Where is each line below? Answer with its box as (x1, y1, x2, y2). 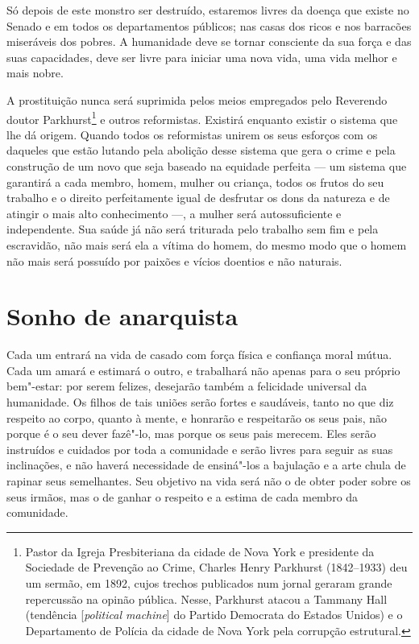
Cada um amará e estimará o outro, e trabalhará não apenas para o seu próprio (6, 361, 400, 378)
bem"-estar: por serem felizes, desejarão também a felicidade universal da (6, 378, 367, 394)
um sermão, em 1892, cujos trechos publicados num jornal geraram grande (25, 575, 392, 591)
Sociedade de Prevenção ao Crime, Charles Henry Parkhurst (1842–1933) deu (25, 559, 408, 576)
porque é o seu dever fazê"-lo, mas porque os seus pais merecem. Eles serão (6, 425, 376, 442)
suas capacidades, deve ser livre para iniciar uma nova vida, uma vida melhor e (6, 48, 397, 65)
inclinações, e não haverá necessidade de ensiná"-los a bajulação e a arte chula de (6, 456, 406, 473)
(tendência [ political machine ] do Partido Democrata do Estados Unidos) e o (25, 606, 403, 623)
